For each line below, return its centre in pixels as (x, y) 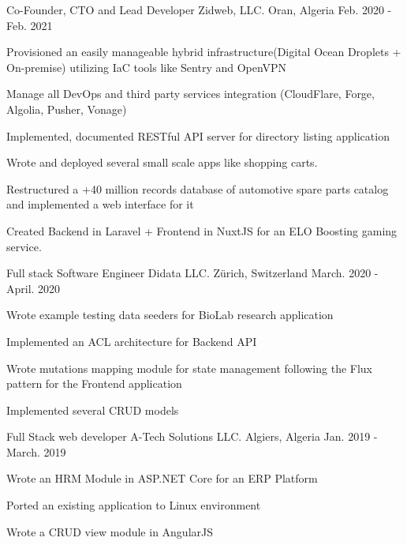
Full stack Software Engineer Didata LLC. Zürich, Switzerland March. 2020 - (192, 273)
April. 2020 (34, 288)
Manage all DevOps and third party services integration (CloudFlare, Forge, (190, 94)
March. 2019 (36, 451)
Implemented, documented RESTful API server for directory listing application (198, 135)
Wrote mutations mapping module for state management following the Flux (190, 368)
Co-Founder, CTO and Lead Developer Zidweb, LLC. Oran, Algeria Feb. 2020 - (199, 9)
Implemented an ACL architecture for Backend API (132, 341)
